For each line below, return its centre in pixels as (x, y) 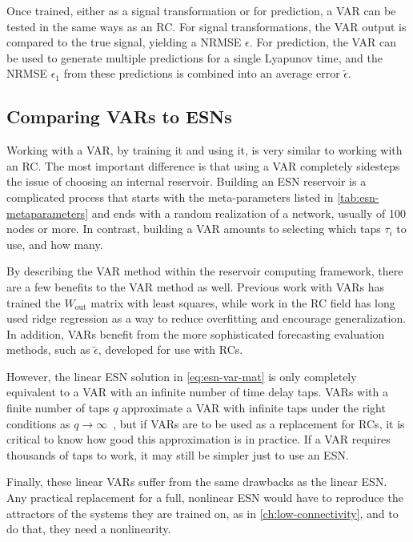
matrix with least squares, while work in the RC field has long (243, 302)
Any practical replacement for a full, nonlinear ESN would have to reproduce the (205, 498)
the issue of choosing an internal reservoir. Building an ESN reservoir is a (186, 181)
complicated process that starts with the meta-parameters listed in (170, 197)
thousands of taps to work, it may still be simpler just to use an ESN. (178, 454)
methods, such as (48, 349)
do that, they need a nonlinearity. (89, 529)
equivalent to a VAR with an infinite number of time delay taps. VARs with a (197, 392)
